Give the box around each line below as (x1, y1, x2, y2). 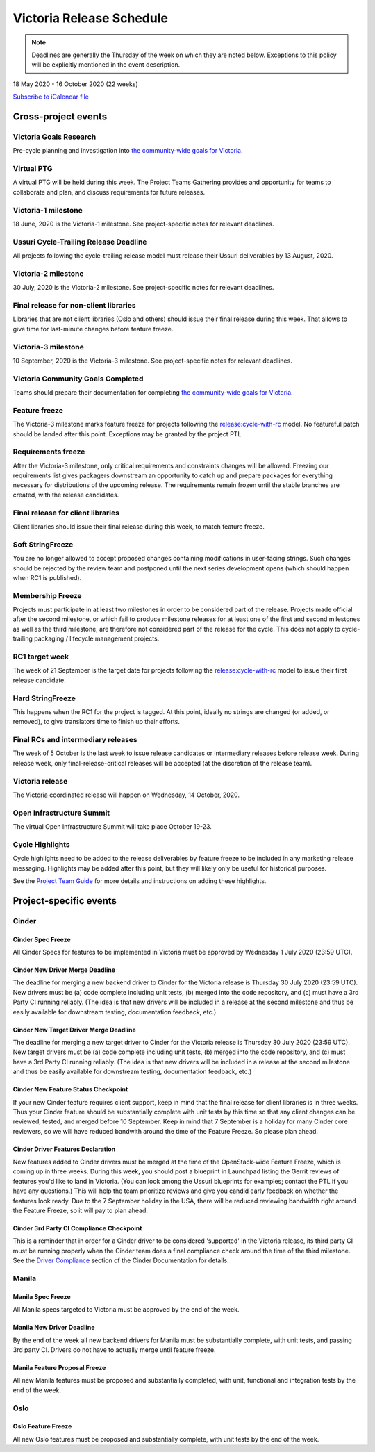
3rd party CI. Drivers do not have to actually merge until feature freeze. (12, 1345, 216, 1354)
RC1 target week (12, 652, 69, 661)
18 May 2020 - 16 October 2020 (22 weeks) (12, 80, 138, 88)
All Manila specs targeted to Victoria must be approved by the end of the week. (12, 1305, 240, 1314)
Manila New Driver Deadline (12, 1323, 95, 1332)
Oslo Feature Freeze (12, 1422, 72, 1430)
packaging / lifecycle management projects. (33, 634, 160, 643)
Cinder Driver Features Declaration (12, 1145, 116, 1153)
